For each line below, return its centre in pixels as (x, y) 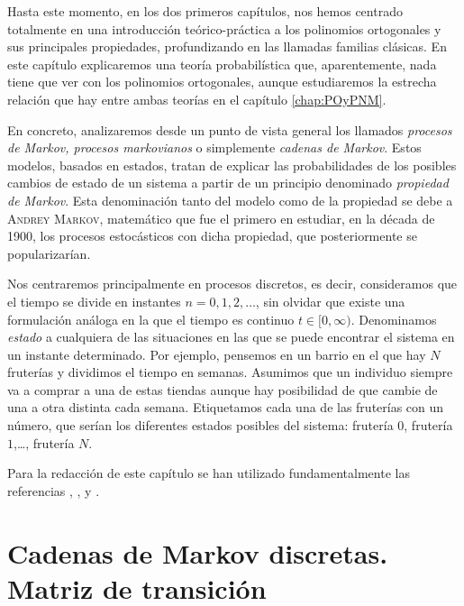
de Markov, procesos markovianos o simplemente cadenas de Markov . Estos (214, 147)
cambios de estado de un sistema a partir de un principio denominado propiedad (228, 183)
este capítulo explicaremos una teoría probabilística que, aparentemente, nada (222, 64)
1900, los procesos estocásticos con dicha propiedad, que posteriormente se (212, 236)
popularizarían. (49, 253)
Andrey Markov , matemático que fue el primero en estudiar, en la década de (221, 218)
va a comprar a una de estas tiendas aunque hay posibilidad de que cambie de (223, 389)
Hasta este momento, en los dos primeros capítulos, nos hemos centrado (205, 11)
